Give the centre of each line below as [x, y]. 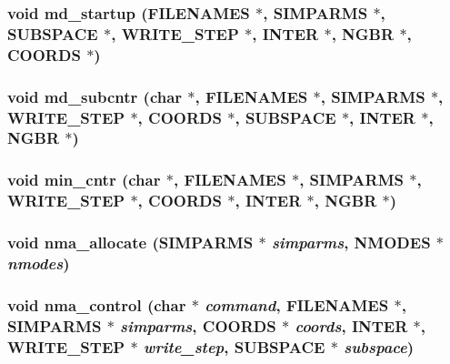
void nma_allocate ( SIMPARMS [130, 243]
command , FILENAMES [297, 304]
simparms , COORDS [198, 325]
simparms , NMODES [351, 243]
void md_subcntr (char [95, 96]
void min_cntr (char [84, 180]
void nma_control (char [97, 304]
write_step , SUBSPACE [234, 346]
